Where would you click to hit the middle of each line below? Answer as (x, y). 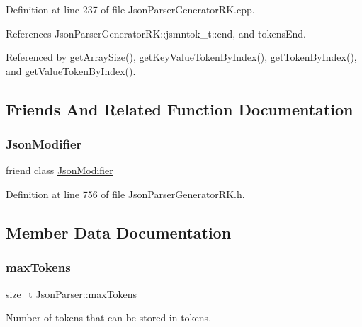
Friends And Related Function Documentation (180, 109)
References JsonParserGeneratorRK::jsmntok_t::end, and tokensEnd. (156, 33)
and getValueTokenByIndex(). (71, 70)
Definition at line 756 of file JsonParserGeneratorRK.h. (125, 194)
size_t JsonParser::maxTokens (72, 293)
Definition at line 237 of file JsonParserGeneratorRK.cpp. (130, 9)
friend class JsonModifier (60, 170)
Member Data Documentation (119, 232)
